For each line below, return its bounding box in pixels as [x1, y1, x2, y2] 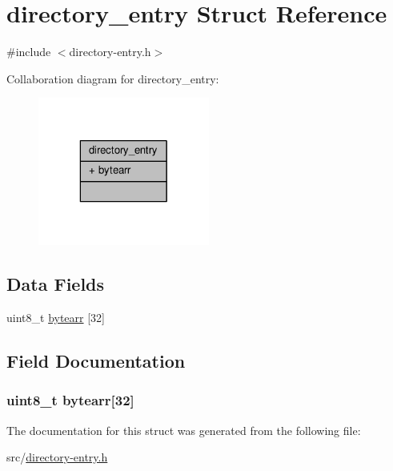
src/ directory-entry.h [6, 449, 108, 465]
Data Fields [6, 272, 105, 296]
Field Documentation [6, 348, 186, 373]
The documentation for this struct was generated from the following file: [6, 421, 361, 438]
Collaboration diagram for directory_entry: [6, 70, 219, 87]
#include [6, 43, 51, 60]
